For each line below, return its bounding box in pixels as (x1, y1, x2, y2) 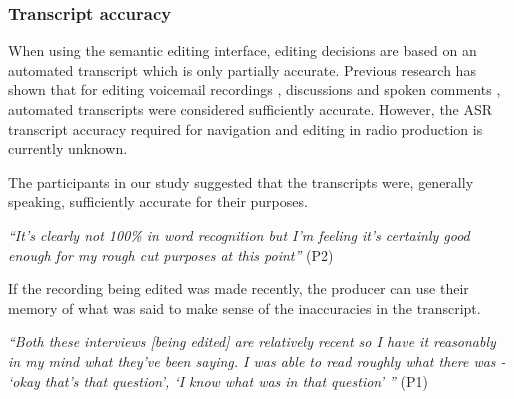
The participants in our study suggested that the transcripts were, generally (8, 171, 474, 192)
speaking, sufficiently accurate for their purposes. (8, 191, 308, 212)
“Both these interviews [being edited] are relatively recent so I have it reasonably (8, 331, 496, 352)
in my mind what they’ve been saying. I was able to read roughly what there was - (8, 350, 506, 371)
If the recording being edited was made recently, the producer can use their (8, 278, 469, 299)
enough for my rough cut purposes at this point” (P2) (8, 244, 334, 265)
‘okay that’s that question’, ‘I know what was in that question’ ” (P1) (8, 370, 429, 391)
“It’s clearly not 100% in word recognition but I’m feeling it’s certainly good (8, 224, 470, 245)
